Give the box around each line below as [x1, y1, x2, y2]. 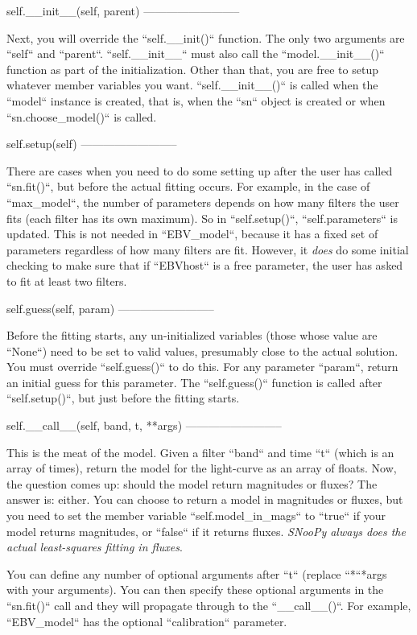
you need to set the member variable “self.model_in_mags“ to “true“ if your [6, 507, 386, 524]
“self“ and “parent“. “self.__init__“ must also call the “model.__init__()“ [6, 45, 385, 62]
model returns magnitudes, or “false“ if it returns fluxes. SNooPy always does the [6, 522, 406, 539]
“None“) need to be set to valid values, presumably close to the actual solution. [6, 342, 398, 359]
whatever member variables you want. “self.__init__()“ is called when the [6, 76, 378, 93]
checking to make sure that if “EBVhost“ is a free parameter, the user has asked [6, 257, 403, 274]
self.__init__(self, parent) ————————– [6, 2, 240, 19]
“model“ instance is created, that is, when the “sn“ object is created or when [6, 92, 386, 109]
